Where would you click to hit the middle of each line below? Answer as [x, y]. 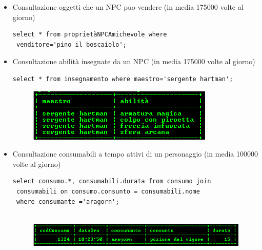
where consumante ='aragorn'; [68, 201]
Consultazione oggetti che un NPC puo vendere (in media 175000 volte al [128, 7]
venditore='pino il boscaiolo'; [71, 44]
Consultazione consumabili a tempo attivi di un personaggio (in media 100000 [135, 154]
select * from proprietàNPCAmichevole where [90, 35]
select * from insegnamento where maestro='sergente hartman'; [123, 79]
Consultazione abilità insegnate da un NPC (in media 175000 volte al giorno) [134, 61]
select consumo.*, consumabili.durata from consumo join [112, 181]
